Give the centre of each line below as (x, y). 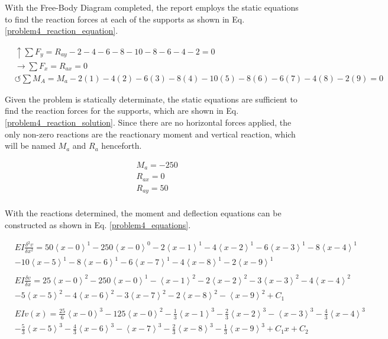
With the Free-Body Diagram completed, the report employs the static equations (152, 7)
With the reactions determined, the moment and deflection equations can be (143, 213)
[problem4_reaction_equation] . (62, 31)
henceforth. (122, 145)
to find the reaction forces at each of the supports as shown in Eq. (125, 19)
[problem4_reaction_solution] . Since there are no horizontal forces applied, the (148, 122)
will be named (30, 145)
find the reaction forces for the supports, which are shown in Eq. (122, 111)
